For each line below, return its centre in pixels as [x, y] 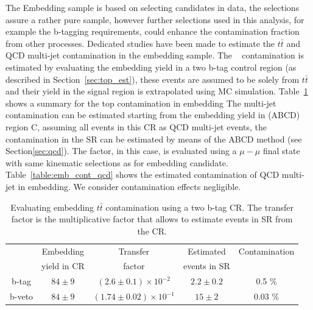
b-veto [22, 296]
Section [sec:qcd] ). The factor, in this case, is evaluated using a [121, 151]
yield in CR [63, 266]
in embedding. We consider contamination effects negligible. [129, 186]
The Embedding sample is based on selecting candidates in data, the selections [153, 7]
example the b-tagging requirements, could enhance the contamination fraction [153, 31]
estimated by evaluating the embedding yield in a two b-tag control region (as [151, 67]
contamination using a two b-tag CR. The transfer [199, 207]
